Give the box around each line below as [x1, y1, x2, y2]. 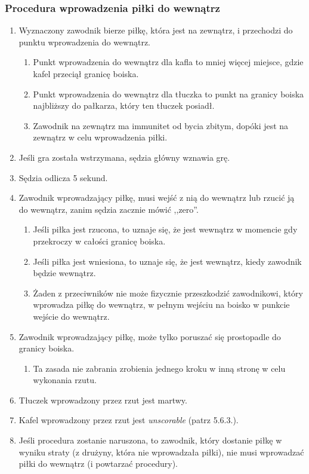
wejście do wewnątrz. [33, 310, 110, 322]
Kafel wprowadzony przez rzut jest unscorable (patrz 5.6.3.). [18, 414, 239, 426]
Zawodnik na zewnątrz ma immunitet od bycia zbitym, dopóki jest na [33, 119, 289, 132]
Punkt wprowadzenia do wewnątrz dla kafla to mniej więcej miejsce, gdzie [33, 56, 304, 68]
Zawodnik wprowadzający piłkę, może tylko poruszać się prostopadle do [18, 330, 281, 342]
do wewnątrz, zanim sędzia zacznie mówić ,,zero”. [18, 203, 199, 215]
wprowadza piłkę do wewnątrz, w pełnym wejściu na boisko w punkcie [33, 298, 290, 311]
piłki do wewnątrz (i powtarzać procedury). [18, 457, 178, 470]
